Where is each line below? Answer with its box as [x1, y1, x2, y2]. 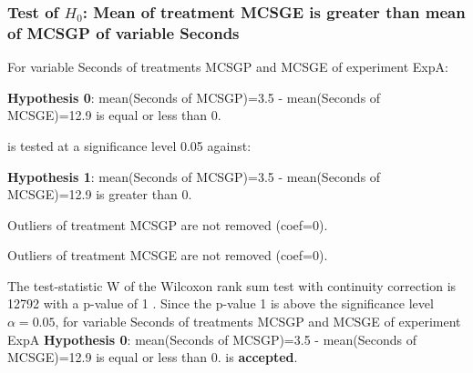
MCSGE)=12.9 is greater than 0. [7, 185, 192, 204]
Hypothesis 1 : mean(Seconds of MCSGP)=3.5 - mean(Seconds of [7, 166, 381, 186]
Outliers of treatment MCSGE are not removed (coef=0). [7, 246, 328, 265]
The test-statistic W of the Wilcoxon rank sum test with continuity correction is [7, 276, 457, 295]
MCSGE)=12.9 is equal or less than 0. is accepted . [7, 348, 298, 367]
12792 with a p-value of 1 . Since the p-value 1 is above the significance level [7, 294, 434, 313]
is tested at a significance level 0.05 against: [7, 136, 252, 155]
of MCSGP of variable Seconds [7, 21, 240, 44]
